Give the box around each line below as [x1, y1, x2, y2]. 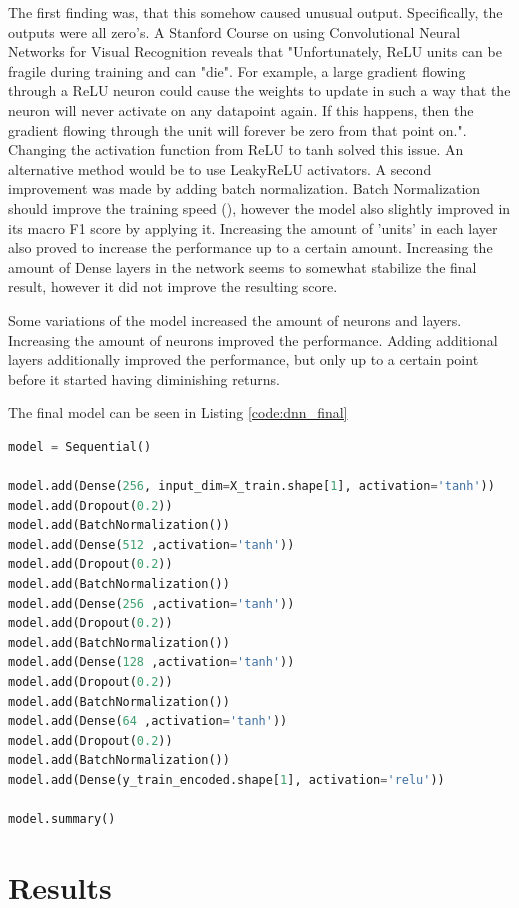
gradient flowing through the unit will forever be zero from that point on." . [8, 119, 467, 140]
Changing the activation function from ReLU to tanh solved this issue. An [8, 139, 464, 160]
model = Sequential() [8, 439, 152, 454]
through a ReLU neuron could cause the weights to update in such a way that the [8, 80, 511, 101]
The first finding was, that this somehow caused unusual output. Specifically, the [8, 2, 503, 22]
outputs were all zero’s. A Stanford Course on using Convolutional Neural [8, 21, 461, 42]
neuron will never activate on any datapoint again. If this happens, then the [8, 99, 474, 120]
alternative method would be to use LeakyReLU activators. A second [8, 158, 432, 179]
